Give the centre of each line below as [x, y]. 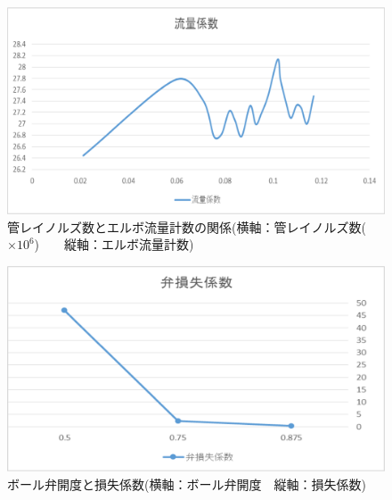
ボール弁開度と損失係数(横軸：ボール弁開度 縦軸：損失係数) [187, 483]
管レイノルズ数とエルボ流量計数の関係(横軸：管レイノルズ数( [187, 226]
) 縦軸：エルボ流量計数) [114, 244]
